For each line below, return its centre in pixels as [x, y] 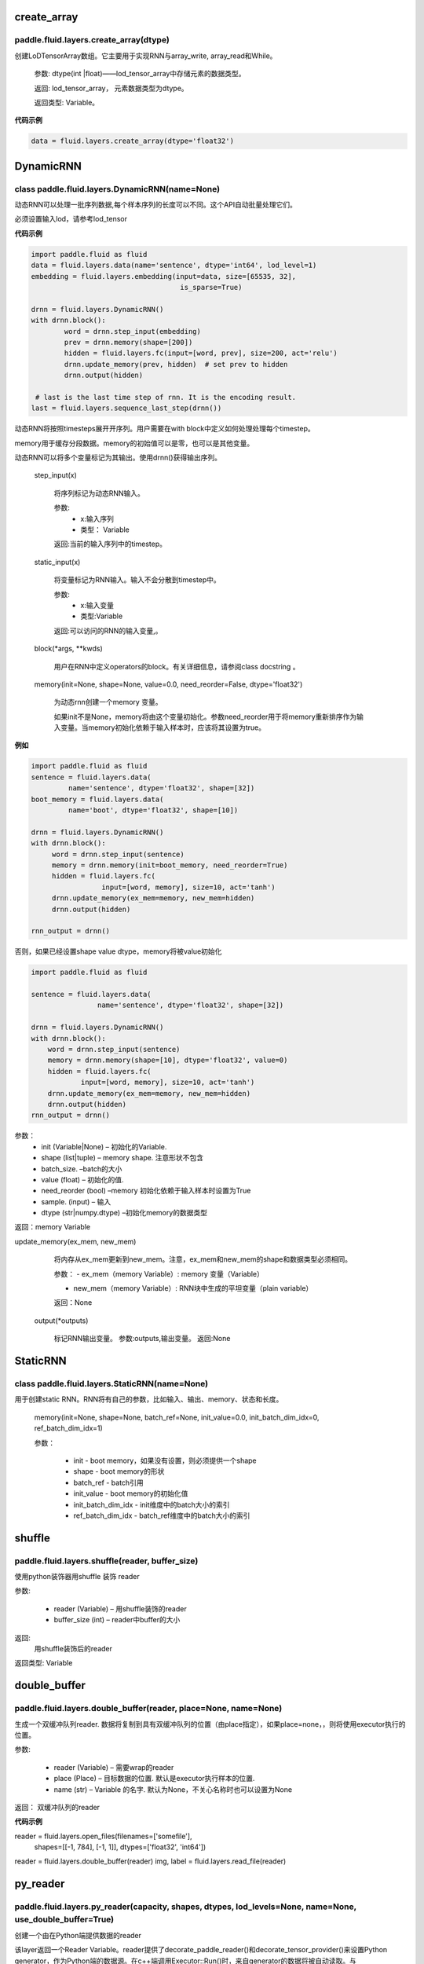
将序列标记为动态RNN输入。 [99, 493]
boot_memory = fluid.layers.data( [97, 799]
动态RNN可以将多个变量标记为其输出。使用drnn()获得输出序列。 [118, 458]
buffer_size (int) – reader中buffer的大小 [117, 1620]
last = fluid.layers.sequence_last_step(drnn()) [126, 408]
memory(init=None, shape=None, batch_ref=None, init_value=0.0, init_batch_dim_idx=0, [177, 1417]
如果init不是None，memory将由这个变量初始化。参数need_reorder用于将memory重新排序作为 [205, 716]
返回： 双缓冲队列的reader [57, 1807]
